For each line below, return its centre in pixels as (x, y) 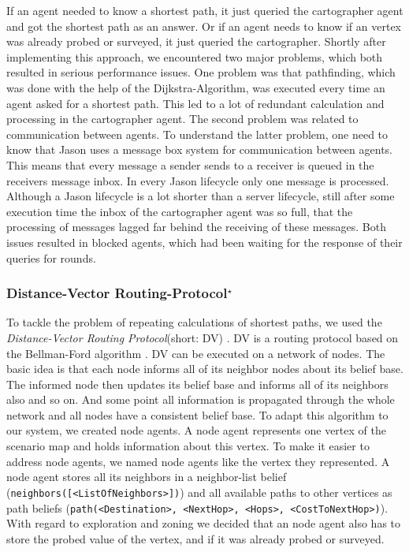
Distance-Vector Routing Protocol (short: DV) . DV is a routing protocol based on (203, 337)
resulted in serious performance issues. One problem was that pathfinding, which (201, 72)
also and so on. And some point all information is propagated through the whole (201, 399)
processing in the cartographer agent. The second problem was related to (182, 119)
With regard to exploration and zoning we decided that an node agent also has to (204, 523)
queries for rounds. (51, 257)
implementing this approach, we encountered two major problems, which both (195, 56)
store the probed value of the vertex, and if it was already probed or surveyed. (195, 538)
